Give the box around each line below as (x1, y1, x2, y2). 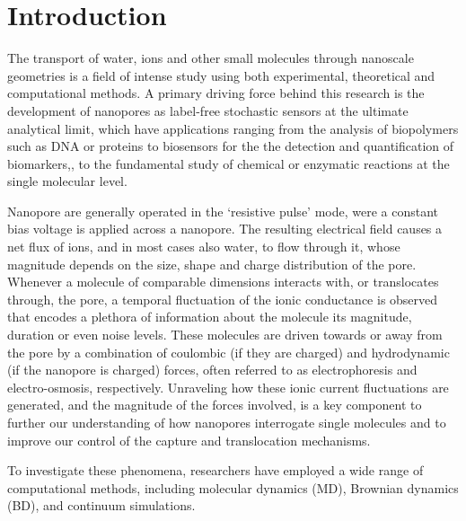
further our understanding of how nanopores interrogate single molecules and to (7, 413, 446, 431)
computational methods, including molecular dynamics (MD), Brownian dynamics (7, 478, 459, 497)
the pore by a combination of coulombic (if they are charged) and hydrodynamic (7, 342, 450, 361)
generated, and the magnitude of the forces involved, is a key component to (7, 395, 422, 414)
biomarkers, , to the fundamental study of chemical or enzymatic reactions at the (7, 154, 450, 172)
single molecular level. (7, 172, 127, 190)
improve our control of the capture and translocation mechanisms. (7, 430, 371, 449)
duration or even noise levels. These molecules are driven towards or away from (7, 325, 443, 344)
